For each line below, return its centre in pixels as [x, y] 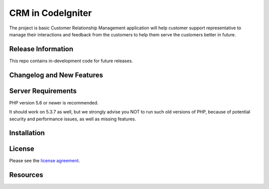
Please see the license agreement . [45, 161]
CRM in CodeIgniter [51, 13]
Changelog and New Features [56, 75]
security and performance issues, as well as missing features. [73, 119]
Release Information [41, 49]
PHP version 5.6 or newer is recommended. [54, 102]
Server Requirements [43, 91]
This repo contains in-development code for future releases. [71, 61]
